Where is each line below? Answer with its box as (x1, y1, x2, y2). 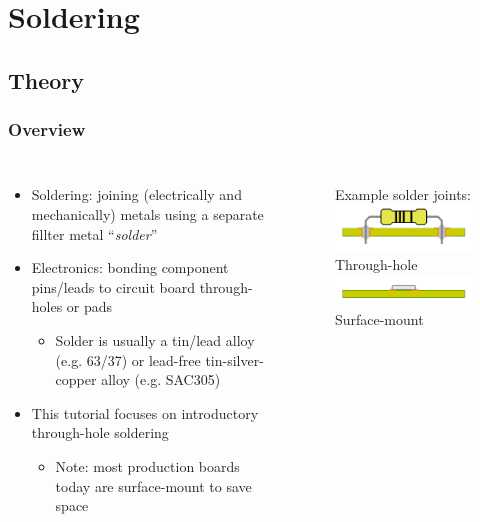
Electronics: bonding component (31, 257, 229, 278)
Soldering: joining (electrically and (31, 184, 242, 205)
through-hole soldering (31, 422, 169, 443)
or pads (66, 296, 113, 317)
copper (55, 369, 97, 390)
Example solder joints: (334, 184, 471, 205)
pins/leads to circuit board (31, 276, 195, 297)
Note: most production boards (55, 455, 240, 476)
